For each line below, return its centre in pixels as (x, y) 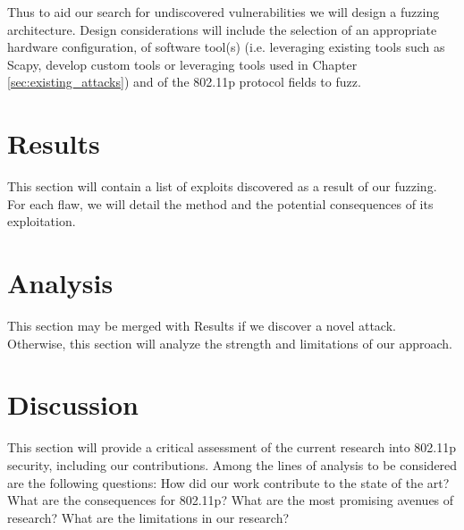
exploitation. (42, 221)
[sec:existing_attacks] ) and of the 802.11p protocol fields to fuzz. (184, 82)
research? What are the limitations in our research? (148, 517)
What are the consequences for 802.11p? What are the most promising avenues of (231, 500)
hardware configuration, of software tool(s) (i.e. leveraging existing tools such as (226, 47)
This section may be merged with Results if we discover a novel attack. (202, 325)
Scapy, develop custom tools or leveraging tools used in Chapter (182, 64)
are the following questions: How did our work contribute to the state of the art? (228, 482)
